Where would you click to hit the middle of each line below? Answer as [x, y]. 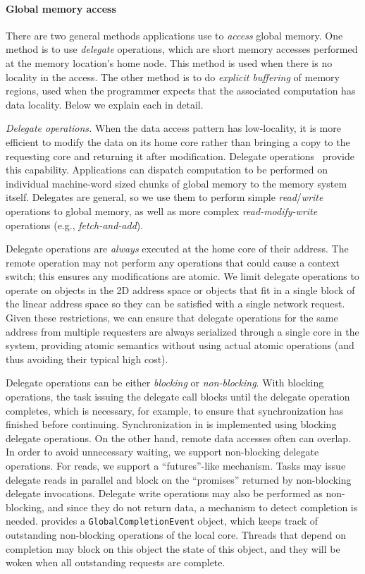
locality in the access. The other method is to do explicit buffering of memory [173, 77]
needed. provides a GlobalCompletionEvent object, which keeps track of [162, 521]
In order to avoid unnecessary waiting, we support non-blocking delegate [162, 452]
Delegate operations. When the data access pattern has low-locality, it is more [173, 128]
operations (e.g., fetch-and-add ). [75, 225]
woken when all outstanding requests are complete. [116, 562]
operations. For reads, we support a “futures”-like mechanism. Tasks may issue [176, 466]
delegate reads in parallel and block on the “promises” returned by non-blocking [179, 479]
